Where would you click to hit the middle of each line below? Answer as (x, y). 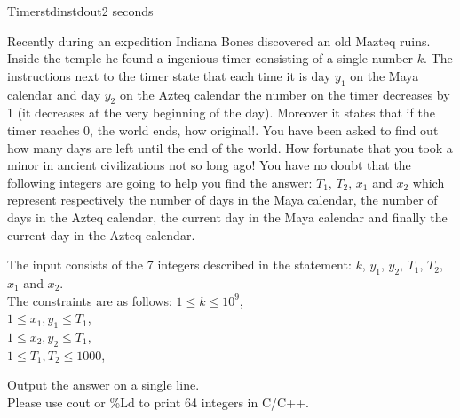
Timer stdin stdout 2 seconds (80, 11)
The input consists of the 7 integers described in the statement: (179, 265)
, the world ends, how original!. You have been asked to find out (264, 129)
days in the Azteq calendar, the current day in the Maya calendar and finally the (227, 217)
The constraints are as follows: (90, 300)
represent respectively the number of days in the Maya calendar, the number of (222, 200)
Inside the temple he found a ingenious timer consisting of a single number (210, 58)
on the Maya (385, 75)
